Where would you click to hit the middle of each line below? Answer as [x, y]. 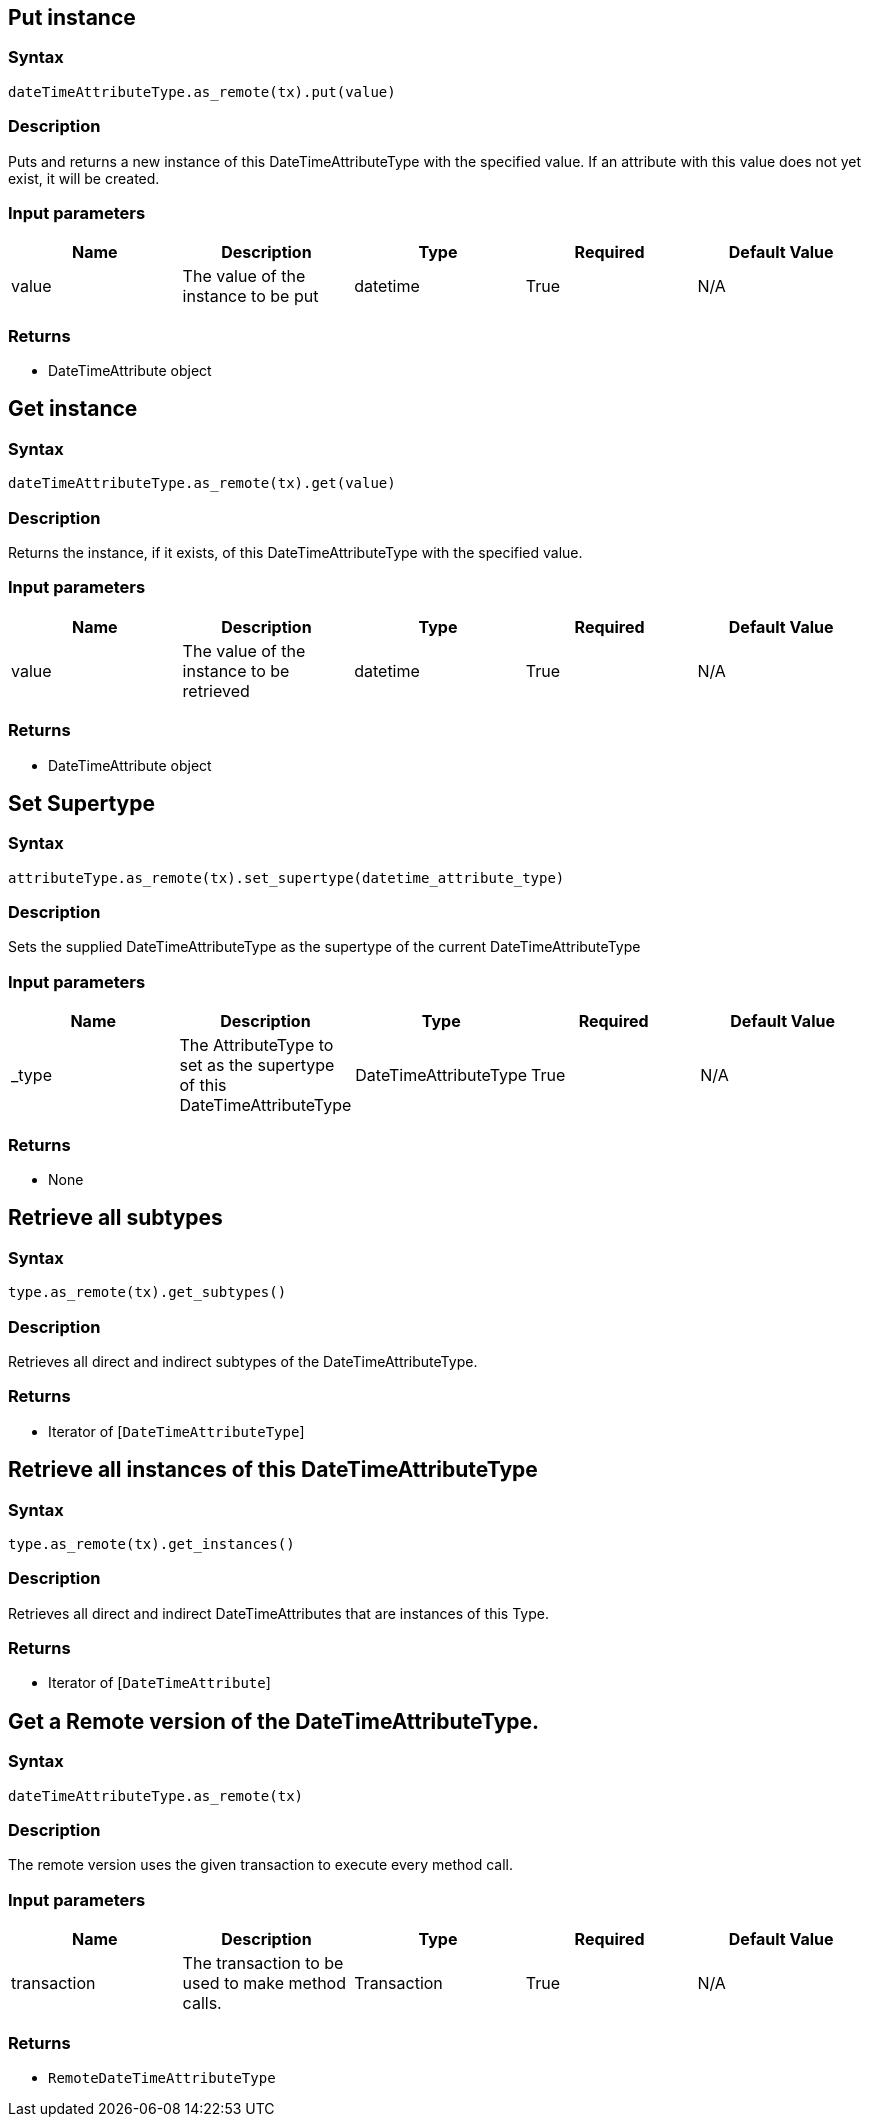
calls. [202, 2003]
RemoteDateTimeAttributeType [162, 2077]
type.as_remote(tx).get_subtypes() [147, 1292]
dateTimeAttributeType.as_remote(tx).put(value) [202, 91]
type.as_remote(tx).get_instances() [151, 1543]
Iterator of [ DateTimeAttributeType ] [176, 1431]
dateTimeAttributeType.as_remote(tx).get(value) [202, 483]
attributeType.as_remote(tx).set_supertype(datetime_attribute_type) [286, 877]
